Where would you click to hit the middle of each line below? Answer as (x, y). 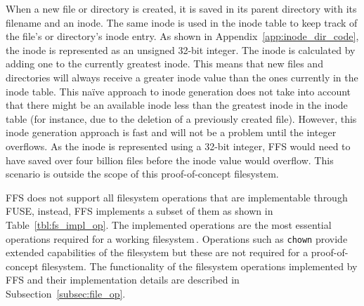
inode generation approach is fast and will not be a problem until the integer (171, 132)
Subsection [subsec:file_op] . (66, 293)
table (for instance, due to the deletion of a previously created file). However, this (181, 118)
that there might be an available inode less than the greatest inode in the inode (177, 105)
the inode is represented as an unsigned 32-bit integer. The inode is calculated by (181, 49)
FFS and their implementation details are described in (123, 280)
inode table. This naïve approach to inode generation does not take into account (178, 91)
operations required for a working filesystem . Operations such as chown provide (177, 238)
